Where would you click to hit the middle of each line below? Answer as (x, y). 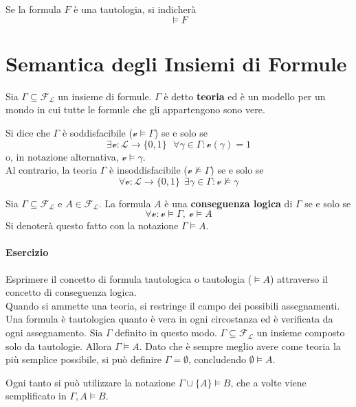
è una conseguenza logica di (229, 203)
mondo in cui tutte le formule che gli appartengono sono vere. (135, 109)
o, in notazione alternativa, (62, 156)
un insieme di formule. (105, 96)
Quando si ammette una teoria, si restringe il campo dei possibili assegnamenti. (173, 305)
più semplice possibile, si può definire (84, 359)
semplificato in (36, 396)
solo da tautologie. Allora (59, 346)
